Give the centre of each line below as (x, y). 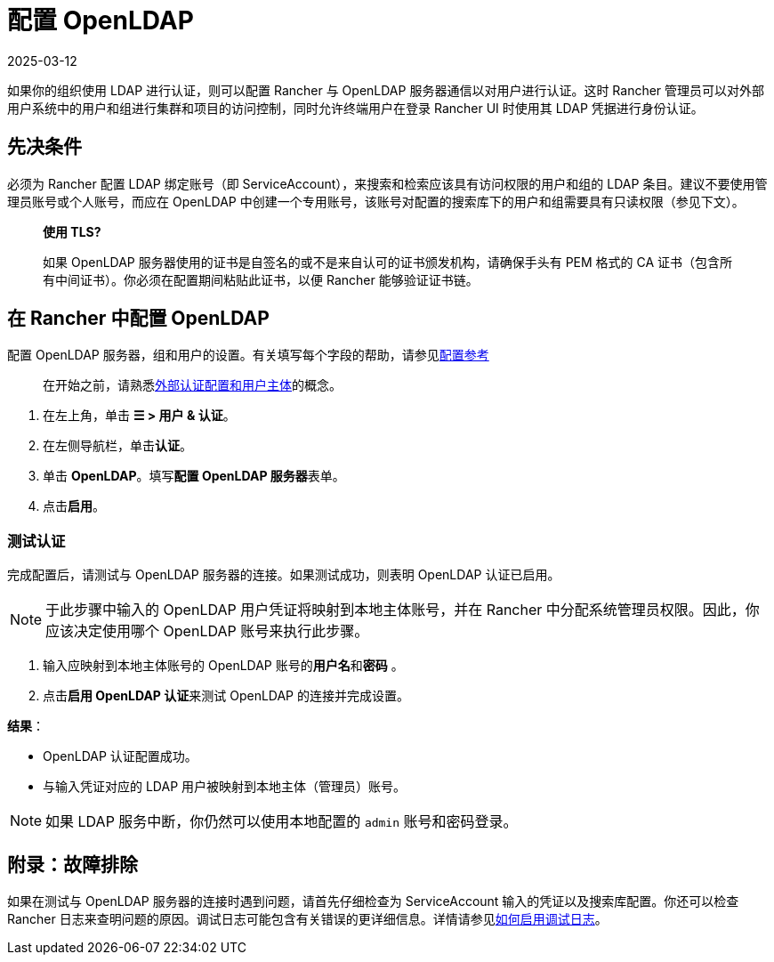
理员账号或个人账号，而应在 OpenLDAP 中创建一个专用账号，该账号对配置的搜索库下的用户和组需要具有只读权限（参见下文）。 (376, 201)
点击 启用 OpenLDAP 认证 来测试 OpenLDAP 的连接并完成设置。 (226, 696)
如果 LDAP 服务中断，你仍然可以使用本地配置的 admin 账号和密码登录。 (282, 822)
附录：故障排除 (73, 864)
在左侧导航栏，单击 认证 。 (117, 446)
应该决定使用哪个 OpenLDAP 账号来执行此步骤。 (207, 631)
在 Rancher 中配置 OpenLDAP (138, 319)
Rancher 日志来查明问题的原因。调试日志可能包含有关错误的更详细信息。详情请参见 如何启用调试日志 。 (307, 919)
